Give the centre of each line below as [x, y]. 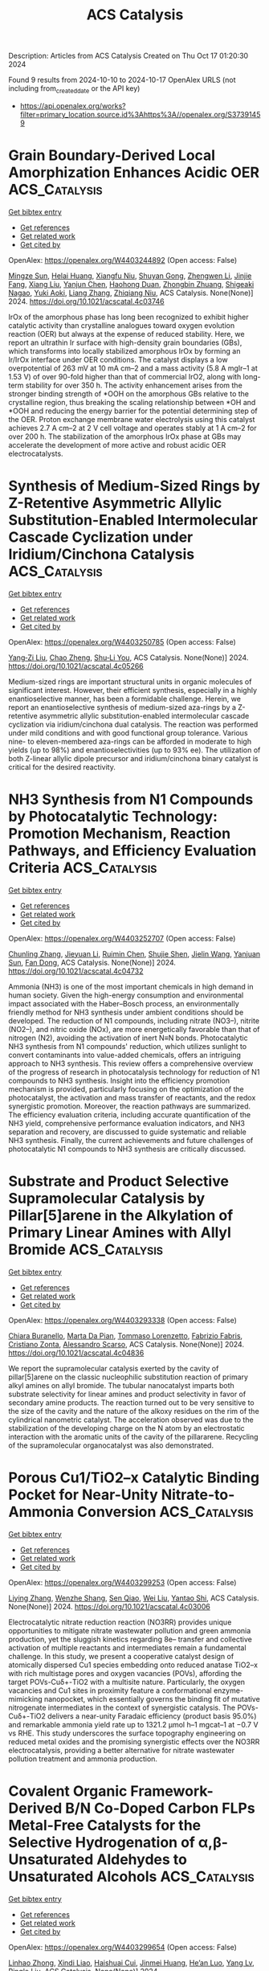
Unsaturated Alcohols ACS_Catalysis [131, 1877]
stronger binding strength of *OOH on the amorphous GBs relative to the [129, 393]
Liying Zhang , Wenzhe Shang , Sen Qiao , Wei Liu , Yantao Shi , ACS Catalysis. [134, 1598]
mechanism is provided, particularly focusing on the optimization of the [126, 1089]
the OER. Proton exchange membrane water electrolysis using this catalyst [132, 419]
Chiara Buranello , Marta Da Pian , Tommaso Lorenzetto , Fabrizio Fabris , [126, 1335]
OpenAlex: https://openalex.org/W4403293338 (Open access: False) [122, 1320]
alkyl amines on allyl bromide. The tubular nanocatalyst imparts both [121, 1385]
